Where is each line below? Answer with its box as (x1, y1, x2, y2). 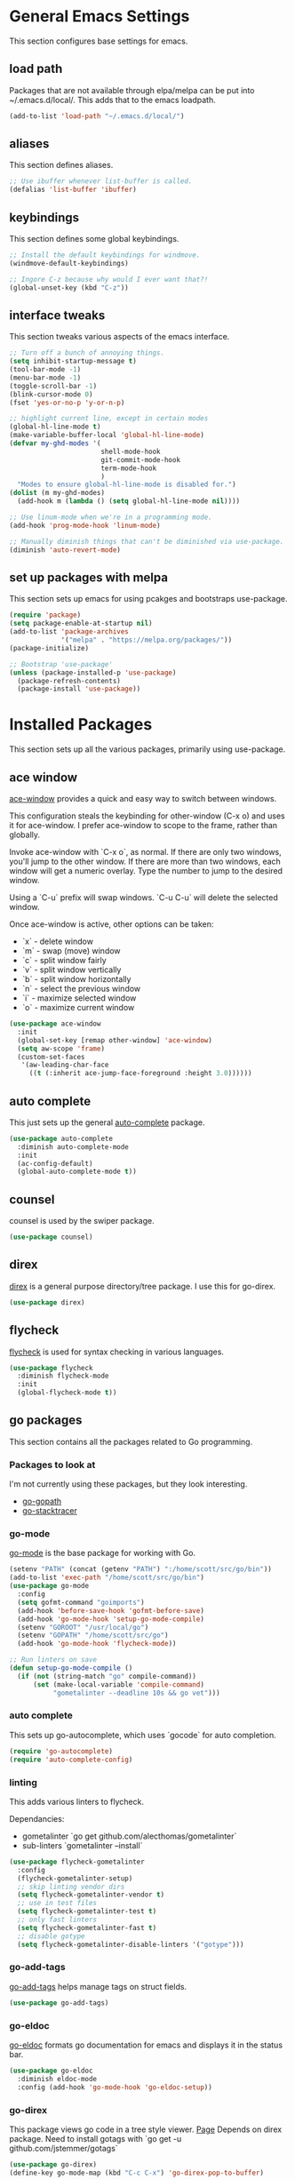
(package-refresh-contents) (17, 676, 122, 685)
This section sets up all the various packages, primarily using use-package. (9, 744, 286, 754)
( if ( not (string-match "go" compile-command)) (17, 1672, 197, 1680)
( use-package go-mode (9, 1582, 90, 1591)
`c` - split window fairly (21, 955, 107, 965)
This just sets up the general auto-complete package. (9, 1117, 205, 1128)
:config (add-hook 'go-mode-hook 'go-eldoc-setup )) (17, 2082, 213, 2092)
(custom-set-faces (17, 1052, 86, 1061)
